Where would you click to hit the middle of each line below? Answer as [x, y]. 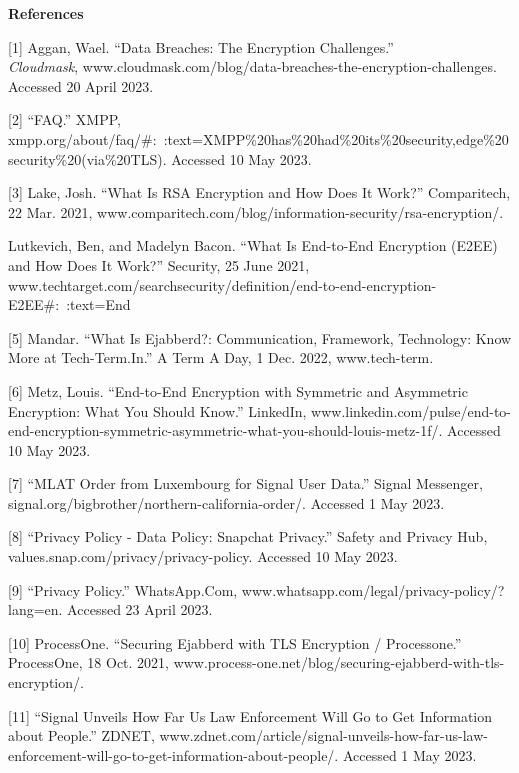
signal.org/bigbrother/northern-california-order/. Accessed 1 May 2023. [226, 502]
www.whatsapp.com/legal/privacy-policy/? [373, 589]
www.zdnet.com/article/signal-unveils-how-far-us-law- [323, 735]
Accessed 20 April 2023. [81, 85]
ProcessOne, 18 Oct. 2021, [88, 662]
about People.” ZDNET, [81, 735]
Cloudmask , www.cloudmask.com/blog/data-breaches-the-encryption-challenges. [252, 66]
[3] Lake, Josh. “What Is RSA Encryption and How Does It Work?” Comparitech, [259, 192]
